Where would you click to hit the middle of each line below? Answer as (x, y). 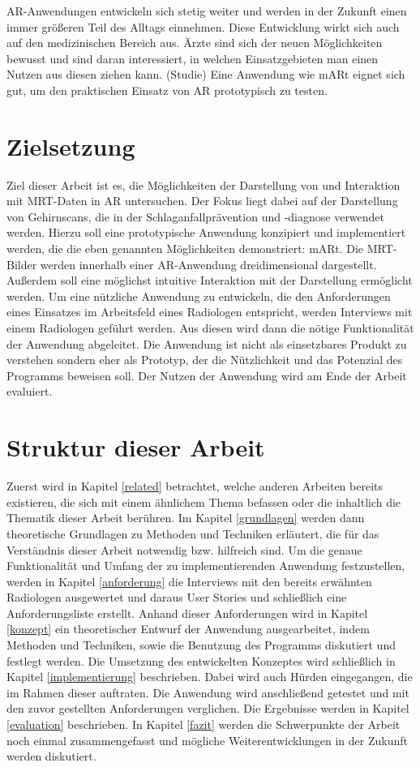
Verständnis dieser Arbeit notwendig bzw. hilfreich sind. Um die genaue (184, 549)
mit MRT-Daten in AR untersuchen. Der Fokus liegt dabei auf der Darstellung (202, 201)
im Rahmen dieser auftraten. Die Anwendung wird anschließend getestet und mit (208, 692)
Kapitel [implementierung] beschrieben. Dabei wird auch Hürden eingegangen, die (210, 677)
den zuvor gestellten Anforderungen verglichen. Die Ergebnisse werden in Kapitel (208, 708)
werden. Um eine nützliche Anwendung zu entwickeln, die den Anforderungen (199, 296)
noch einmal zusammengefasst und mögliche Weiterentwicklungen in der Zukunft (207, 740)
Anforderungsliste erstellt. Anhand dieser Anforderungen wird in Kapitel (187, 613)
